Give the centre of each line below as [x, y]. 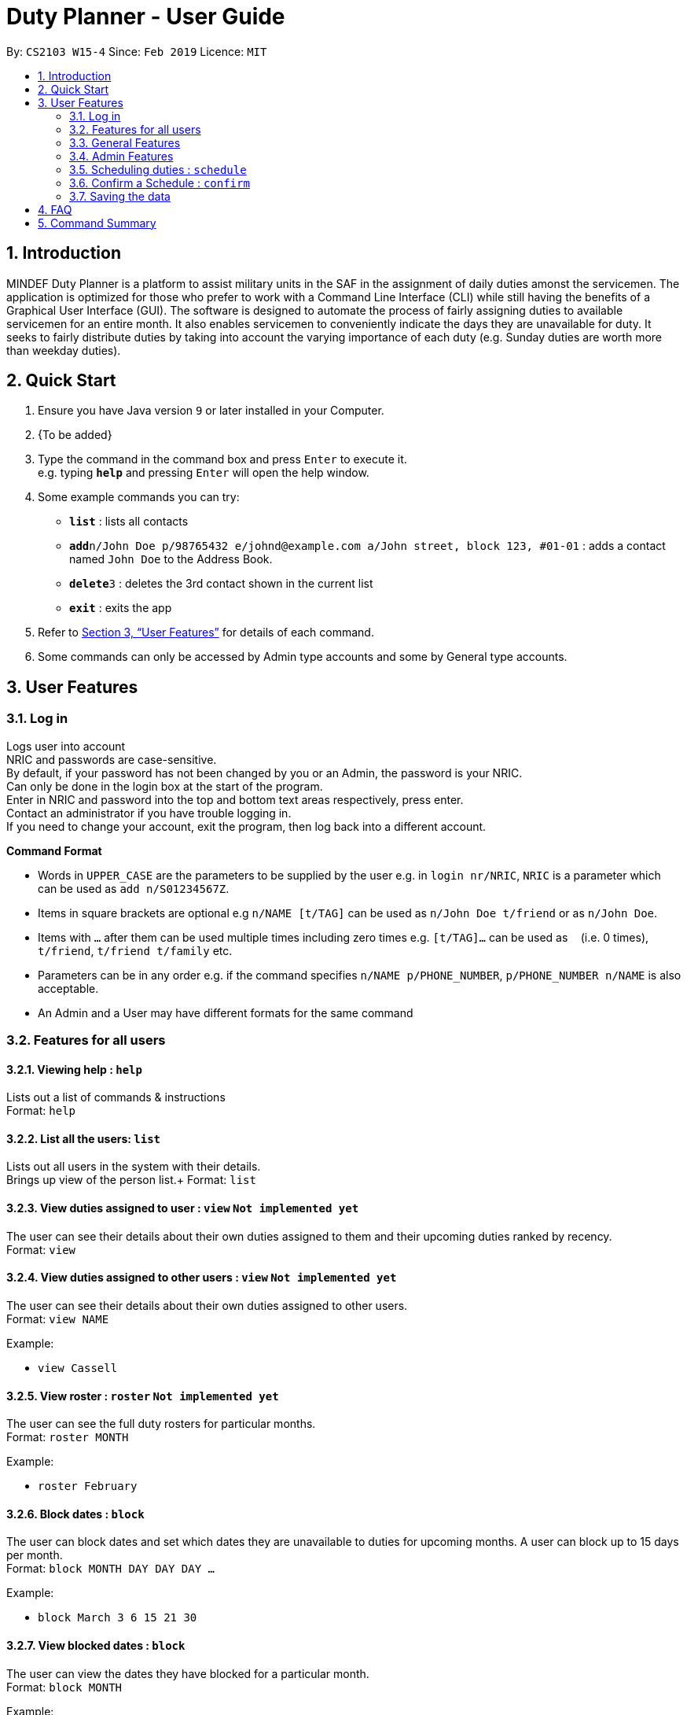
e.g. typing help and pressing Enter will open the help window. [204, 473]
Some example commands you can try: [139, 497]
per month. [35, 1555]
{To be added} [75, 435]
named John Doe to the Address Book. [171, 559]
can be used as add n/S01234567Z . [134, 888]
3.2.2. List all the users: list [83, 1138]
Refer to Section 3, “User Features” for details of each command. [206, 633]
